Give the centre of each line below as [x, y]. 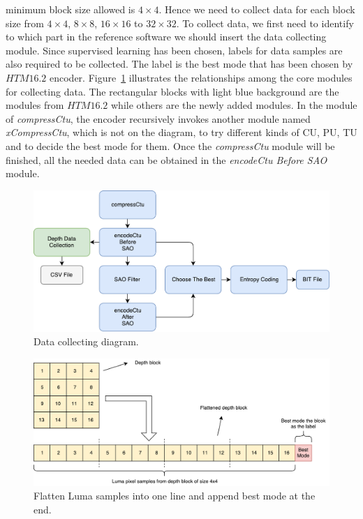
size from [25, 23]
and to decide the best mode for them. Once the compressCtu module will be [170, 145]
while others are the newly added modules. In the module [234, 105]
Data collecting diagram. [86, 341]
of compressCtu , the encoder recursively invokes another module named [158, 118]
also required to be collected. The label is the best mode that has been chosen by [179, 64]
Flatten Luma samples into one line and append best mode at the [175, 496]
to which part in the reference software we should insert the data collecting [166, 37]
